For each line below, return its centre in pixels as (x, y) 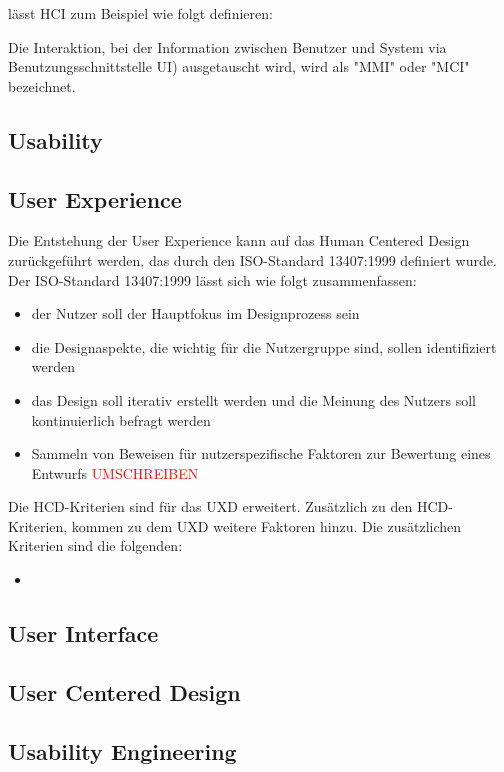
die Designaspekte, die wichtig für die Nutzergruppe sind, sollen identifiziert (264, 346)
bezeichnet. (42, 85)
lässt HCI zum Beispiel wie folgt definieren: (140, 13)
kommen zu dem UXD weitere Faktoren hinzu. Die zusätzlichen (266, 525)
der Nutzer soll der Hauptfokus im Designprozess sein (195, 313)
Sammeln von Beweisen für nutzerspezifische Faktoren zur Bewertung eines (261, 453)
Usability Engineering (122, 750)
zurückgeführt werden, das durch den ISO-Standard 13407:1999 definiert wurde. (252, 259)
